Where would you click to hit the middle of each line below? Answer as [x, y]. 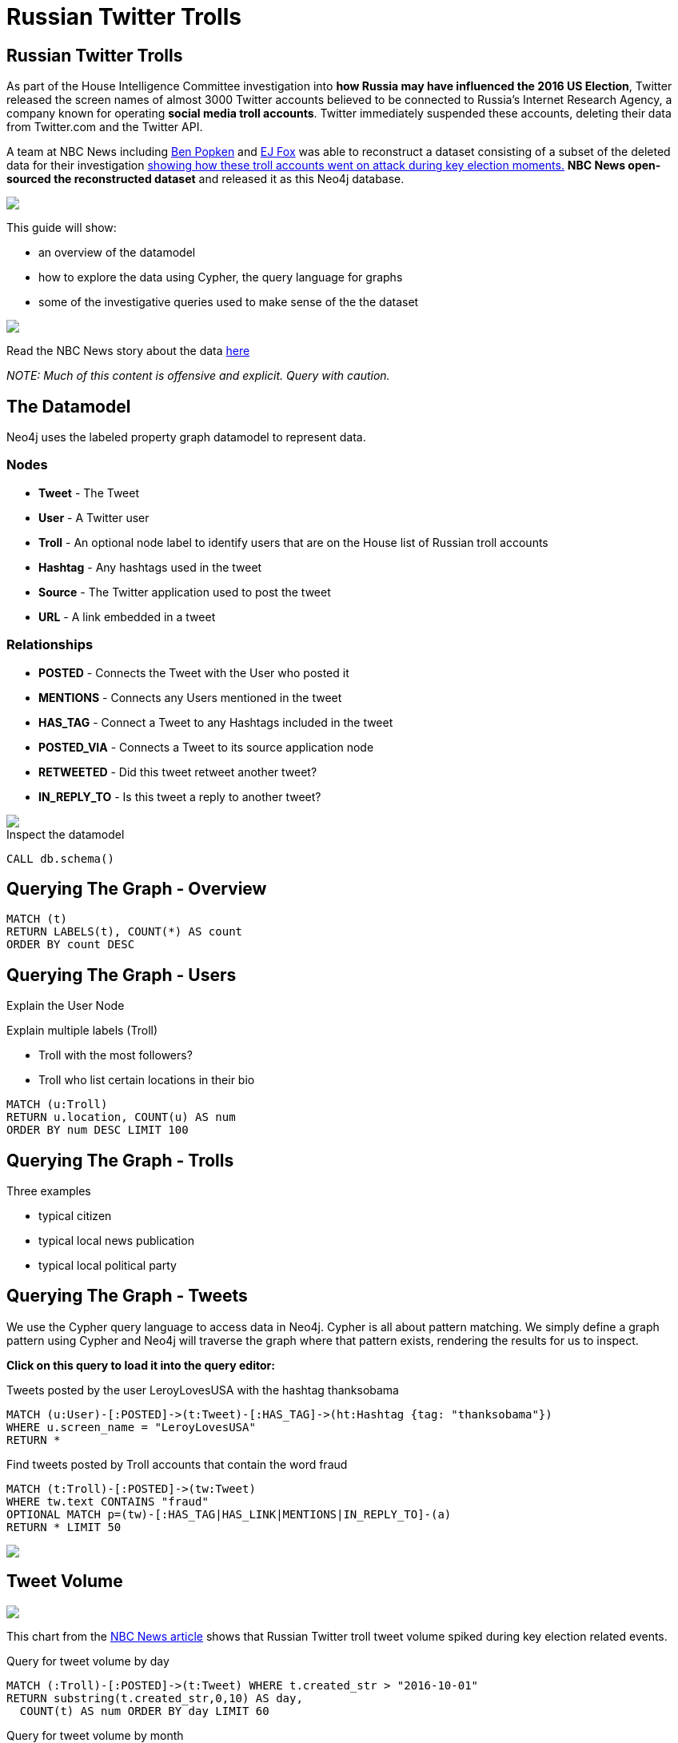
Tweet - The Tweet [89, 493]
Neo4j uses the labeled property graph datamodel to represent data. [186, 437]
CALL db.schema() [60, 858]
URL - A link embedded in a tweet [127, 616]
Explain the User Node [66, 1006]
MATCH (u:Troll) [57, 1105]
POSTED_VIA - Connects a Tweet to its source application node [206, 747]
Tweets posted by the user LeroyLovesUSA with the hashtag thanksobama [203, 1390]
